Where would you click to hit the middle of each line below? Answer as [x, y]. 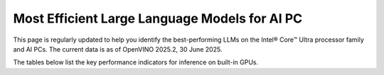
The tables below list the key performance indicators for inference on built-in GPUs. [136, 62]
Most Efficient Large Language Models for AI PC [158, 18]
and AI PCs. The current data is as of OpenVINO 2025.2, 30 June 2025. [118, 49]
